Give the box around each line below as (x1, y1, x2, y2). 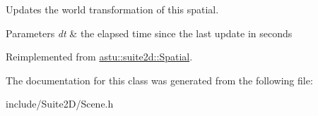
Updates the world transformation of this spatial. (6, 2, 219, 16)
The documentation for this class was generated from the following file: (6, 72, 313, 87)
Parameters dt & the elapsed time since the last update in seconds (6, 25, 293, 40)
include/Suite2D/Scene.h (6, 96, 114, 111)
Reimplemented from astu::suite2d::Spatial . (6, 49, 193, 64)
